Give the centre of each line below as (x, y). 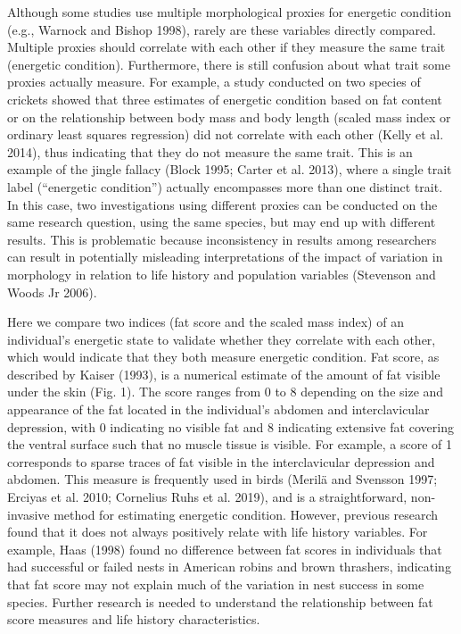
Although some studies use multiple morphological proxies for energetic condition (229, 12)
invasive (29, 514)
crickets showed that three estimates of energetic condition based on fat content (225, 99)
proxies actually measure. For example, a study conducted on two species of (214, 82)
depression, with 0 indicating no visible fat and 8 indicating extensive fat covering (230, 426)
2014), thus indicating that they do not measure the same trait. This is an (210, 151)
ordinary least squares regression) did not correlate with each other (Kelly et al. (226, 134)
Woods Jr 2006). (52, 292)
